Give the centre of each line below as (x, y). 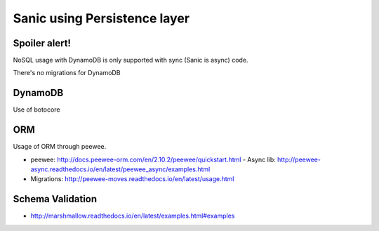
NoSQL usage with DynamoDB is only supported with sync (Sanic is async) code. (131, 60)
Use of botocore (36, 110)
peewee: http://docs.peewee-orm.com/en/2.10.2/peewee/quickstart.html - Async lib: (153, 159)
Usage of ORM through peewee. (60, 147)
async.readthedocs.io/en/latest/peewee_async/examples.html (120, 169)
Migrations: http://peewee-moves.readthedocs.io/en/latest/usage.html (132, 179)
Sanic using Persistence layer (101, 18)
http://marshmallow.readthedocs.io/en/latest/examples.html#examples (133, 216)
